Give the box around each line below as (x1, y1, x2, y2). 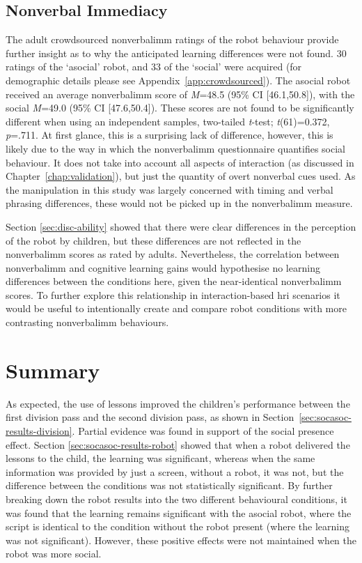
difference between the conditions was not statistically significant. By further (6, 478, 333, 493)
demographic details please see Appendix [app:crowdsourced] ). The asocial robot (6, 72, 351, 87)
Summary (6, 355, 100, 384)
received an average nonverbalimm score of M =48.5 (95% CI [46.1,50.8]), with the (6, 86, 355, 101)
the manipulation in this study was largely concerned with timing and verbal (6, 182, 333, 196)
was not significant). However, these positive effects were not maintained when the (6, 532, 356, 547)
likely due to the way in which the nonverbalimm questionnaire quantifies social (6, 141, 346, 155)
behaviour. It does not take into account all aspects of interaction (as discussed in (6, 155, 354, 169)
